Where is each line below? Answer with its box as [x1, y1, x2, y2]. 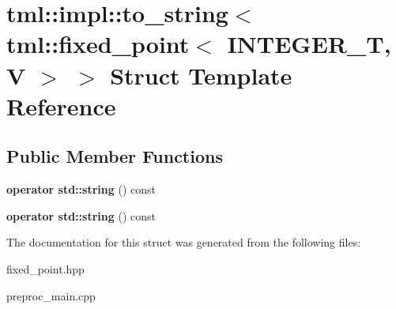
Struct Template [110, 58, 292, 91]
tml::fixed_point [6, 28, 190, 60]
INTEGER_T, [227, 28, 391, 60]
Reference [6, 89, 116, 122]
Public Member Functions [6, 144, 223, 168]
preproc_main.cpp [6, 287, 96, 303]
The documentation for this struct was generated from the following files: [6, 234, 361, 251]
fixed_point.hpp [6, 260, 85, 277]
